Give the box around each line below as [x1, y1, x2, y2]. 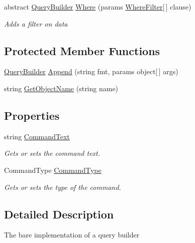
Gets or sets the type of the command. [4, 181, 121, 192]
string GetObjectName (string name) [4, 83, 119, 93]
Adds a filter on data [4, 18, 68, 29]
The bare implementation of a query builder [4, 229, 140, 240]
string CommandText [4, 131, 70, 141]
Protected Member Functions [4, 43, 160, 58]
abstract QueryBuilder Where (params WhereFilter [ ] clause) [4, 2, 191, 12]
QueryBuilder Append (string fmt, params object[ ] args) [4, 66, 178, 77]
